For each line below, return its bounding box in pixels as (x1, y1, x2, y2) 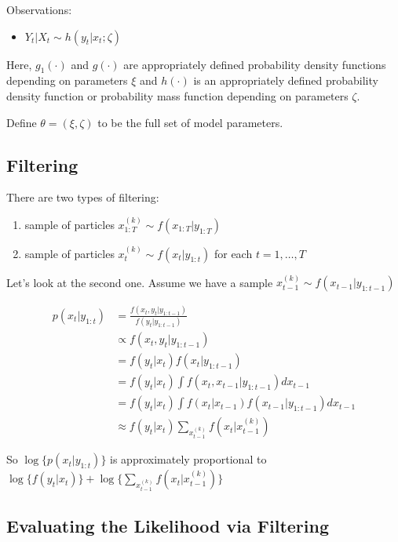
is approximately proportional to (110, 451, 267, 467)
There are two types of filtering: (6, 189, 159, 206)
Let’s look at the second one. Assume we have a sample (6, 274, 273, 290)
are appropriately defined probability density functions (123, 56, 386, 72)
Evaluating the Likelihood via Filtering (6, 513, 329, 537)
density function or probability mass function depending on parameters (6, 87, 349, 104)
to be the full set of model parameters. (97, 114, 283, 130)
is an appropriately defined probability (193, 72, 378, 89)
